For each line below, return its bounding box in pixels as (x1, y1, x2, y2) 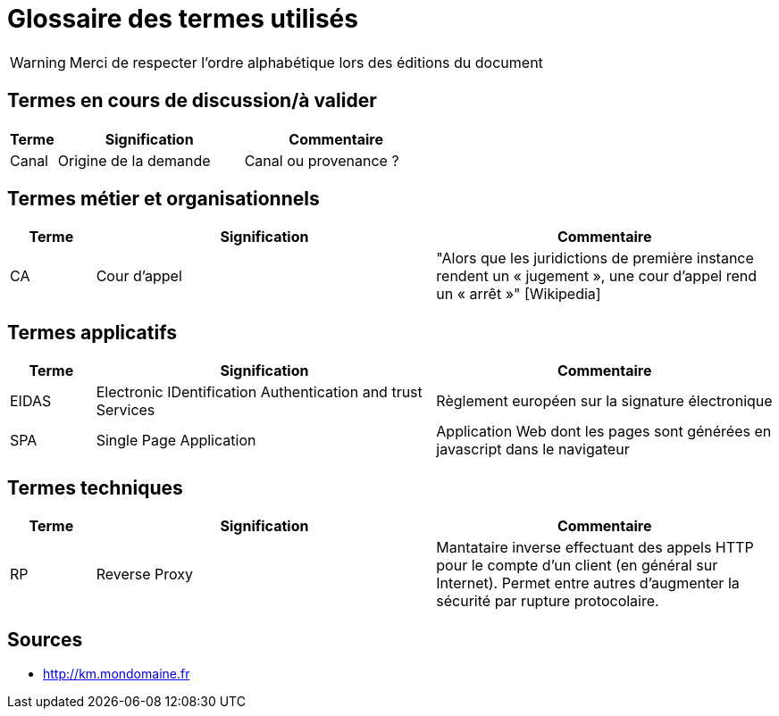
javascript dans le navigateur (436, 440, 630, 459)
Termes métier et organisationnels (7, 187, 320, 211)
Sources (7, 628, 83, 651)
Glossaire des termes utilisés (7, 4, 358, 34)
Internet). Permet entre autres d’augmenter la (436, 574, 740, 593)
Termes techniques (7, 476, 183, 499)
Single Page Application (96, 431, 256, 450)
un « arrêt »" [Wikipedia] (436, 285, 601, 304)
